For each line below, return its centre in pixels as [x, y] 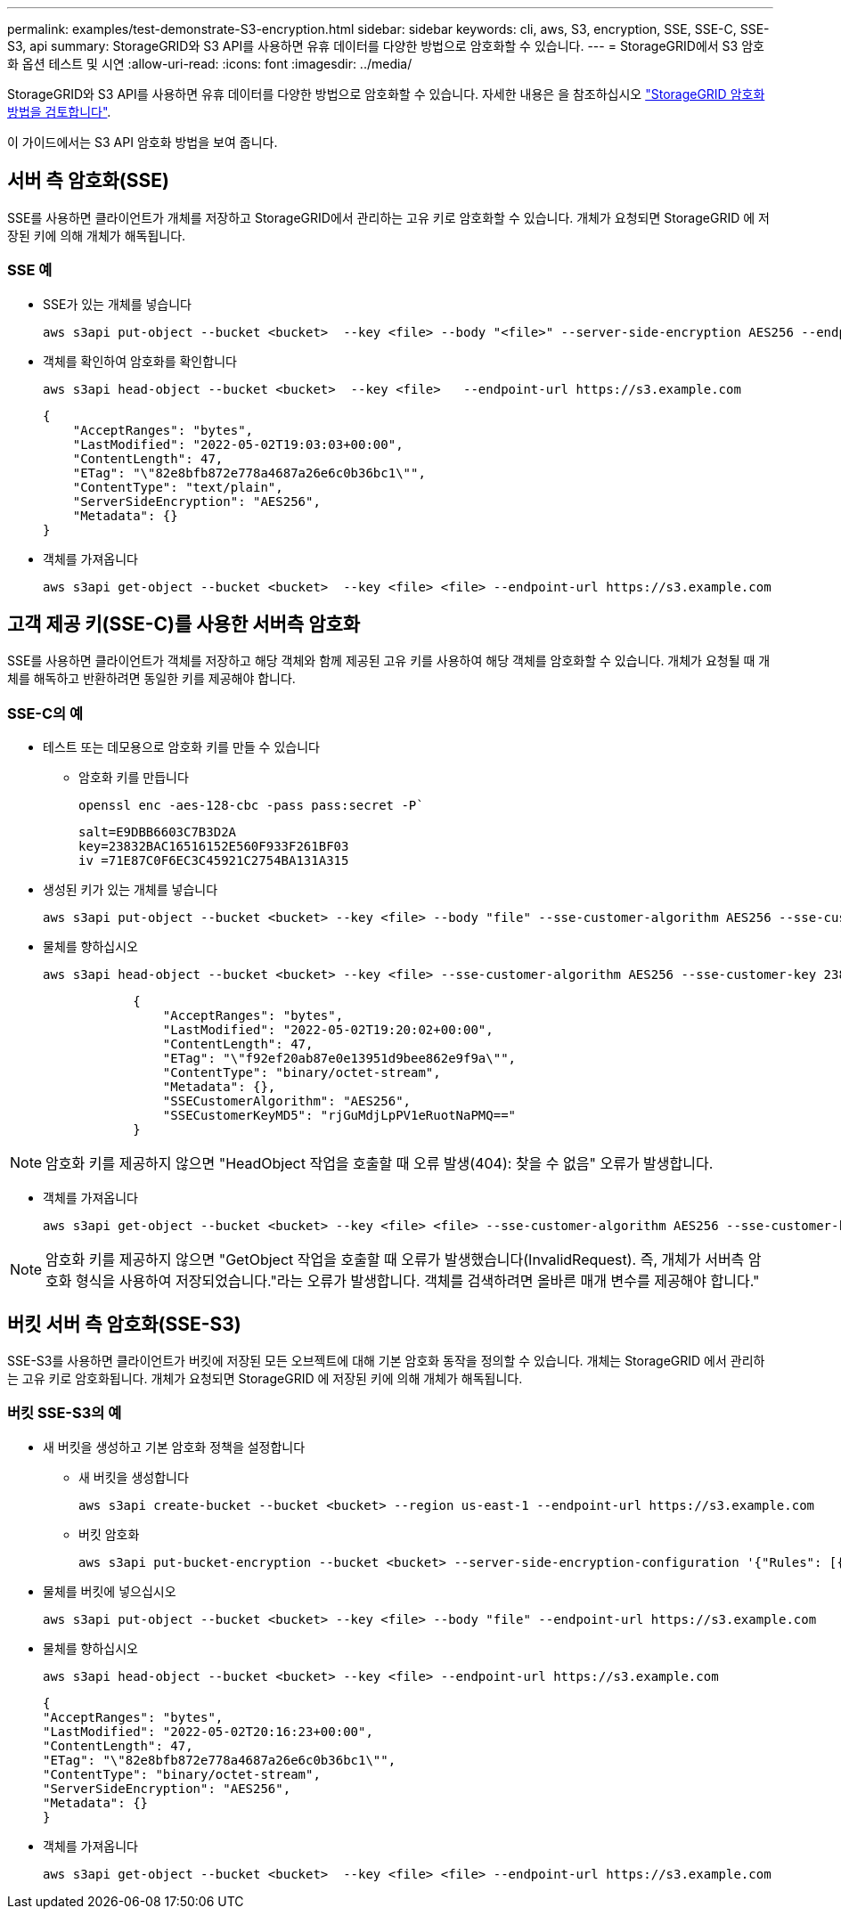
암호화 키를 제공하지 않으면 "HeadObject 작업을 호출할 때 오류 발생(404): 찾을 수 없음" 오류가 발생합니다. [380, 1164]
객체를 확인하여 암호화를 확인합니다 [140, 361]
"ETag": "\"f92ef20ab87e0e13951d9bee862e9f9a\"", [339, 1059]
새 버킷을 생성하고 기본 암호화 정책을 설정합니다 [174, 1447]
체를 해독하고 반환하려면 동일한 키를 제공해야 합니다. [151, 679]
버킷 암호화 [109, 1534]
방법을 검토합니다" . [59, 112]
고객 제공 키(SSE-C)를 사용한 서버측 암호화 [184, 624]
